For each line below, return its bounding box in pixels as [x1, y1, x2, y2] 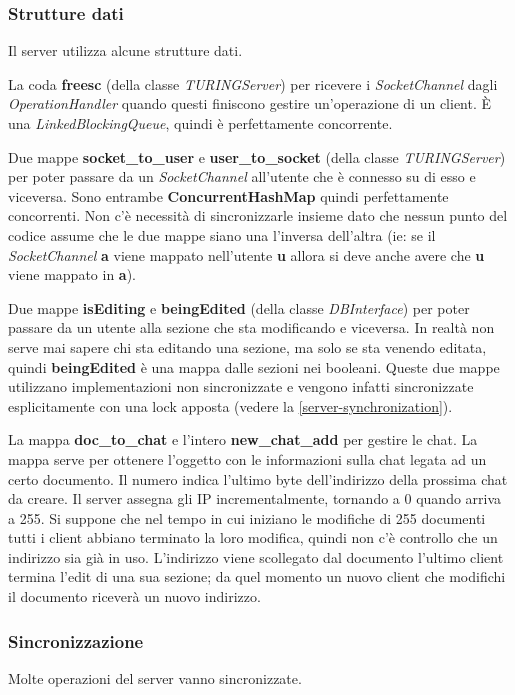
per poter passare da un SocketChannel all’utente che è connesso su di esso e [8, 166, 476, 187]
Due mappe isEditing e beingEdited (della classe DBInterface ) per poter [8, 297, 470, 318]
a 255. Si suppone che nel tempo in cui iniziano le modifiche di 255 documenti [8, 507, 486, 528]
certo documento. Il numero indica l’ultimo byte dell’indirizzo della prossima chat [8, 468, 508, 489]
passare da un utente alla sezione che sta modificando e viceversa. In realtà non [8, 317, 495, 338]
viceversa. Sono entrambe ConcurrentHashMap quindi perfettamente [8, 185, 449, 206]
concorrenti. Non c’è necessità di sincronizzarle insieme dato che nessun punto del [8, 205, 508, 226]
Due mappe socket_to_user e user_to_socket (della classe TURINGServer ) [8, 146, 506, 167]
